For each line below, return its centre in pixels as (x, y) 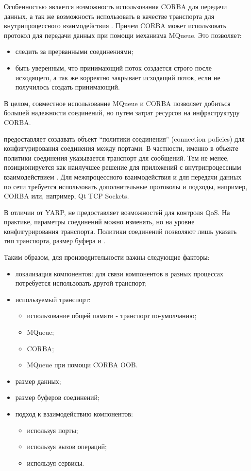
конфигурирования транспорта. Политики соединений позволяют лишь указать (120, 231)
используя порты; (52, 430)
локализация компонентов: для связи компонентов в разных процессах (119, 273)
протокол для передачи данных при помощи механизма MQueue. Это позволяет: (123, 35)
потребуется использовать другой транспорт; (81, 283)
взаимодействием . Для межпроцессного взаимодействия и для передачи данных (123, 176)
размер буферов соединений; (57, 397)
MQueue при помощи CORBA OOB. (82, 365)
